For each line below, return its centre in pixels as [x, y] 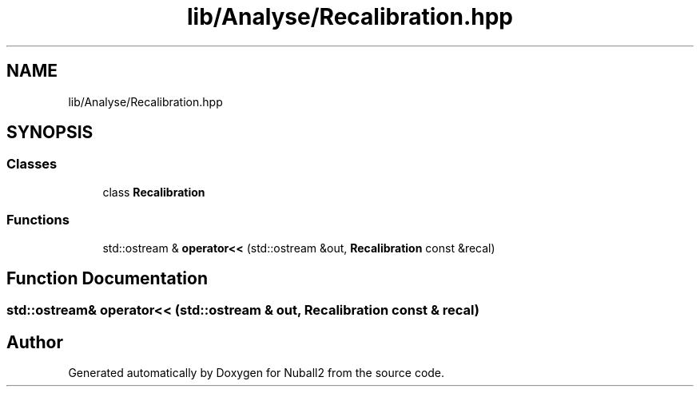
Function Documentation [107, 278]
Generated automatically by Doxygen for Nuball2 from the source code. [257, 373]
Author [35, 342]
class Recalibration [154, 192]
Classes [32, 164]
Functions [38, 220]
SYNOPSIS [50, 133]
